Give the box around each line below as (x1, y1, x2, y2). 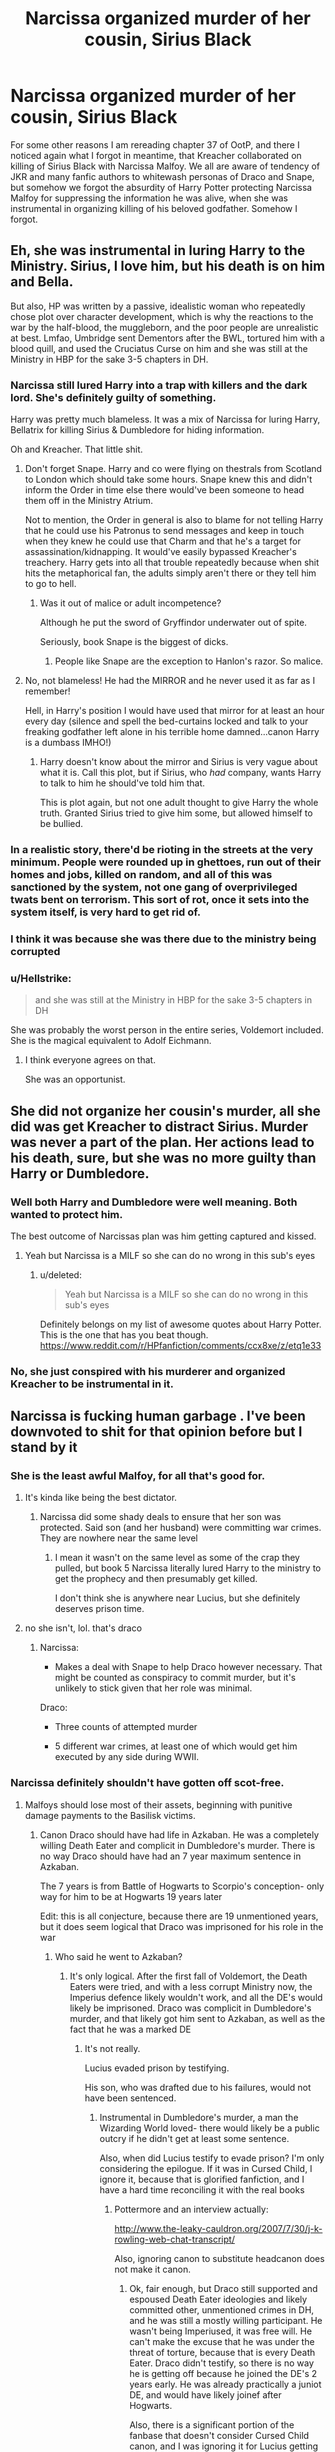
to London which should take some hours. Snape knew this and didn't (24, 473, 313, 486)
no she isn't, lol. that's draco (24, 1622, 143, 1634)
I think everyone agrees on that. (24, 1054, 157, 1066)
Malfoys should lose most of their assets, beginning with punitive (24, 1798, 293, 1811)
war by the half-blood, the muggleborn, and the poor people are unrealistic (10, 321, 319, 333)
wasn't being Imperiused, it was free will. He (129, 2325, 313, 2337)
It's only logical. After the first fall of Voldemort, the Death (69, 1970, 308, 1982)
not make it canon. (114, 2263, 192, 2275)
